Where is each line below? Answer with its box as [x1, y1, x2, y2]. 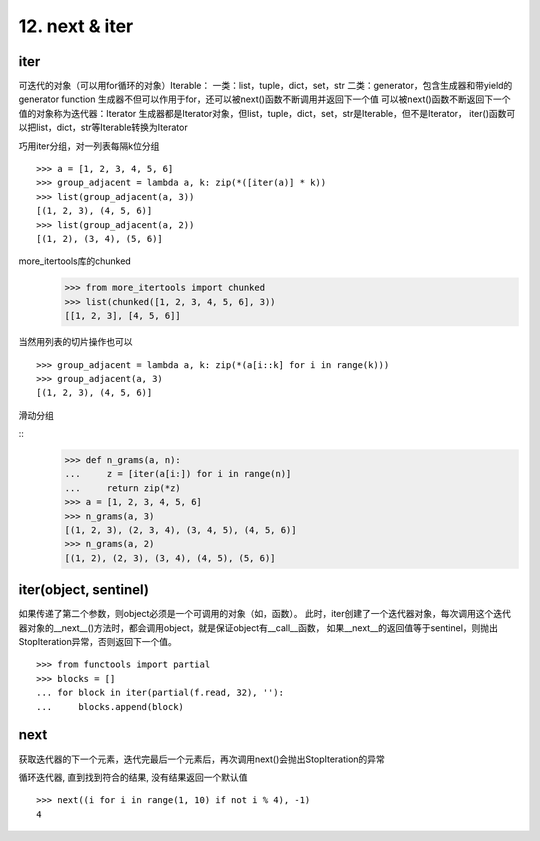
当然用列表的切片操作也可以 [18, 336, 133, 348]
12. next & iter [18, 15, 134, 37]
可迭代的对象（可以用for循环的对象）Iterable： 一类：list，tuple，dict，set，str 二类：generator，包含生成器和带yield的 [18, 80, 513, 92]
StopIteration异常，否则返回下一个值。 [18, 636, 177, 648]
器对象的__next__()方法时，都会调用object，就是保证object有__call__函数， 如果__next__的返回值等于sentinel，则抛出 [18, 621, 499, 634]
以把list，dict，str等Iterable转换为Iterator [18, 121, 189, 134]
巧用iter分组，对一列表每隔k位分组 [18, 140, 160, 152]
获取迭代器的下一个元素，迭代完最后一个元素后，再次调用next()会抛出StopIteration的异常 [18, 753, 385, 765]
